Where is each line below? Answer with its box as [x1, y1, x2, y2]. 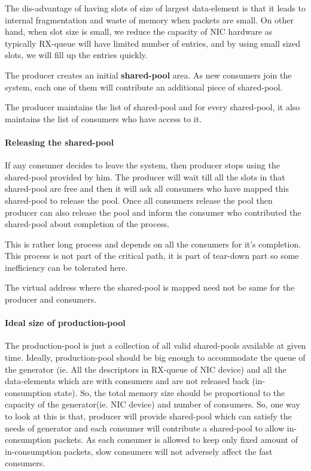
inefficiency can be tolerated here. [5, 261, 128, 273]
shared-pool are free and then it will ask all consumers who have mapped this [5, 182, 289, 195]
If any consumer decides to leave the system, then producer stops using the [5, 159, 280, 171]
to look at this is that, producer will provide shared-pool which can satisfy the [5, 410, 292, 422]
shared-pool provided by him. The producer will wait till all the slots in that [5, 170, 285, 183]
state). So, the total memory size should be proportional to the [54, 386, 285, 398]
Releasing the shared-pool [5, 135, 114, 148]
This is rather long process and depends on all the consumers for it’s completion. [5, 237, 301, 250]
